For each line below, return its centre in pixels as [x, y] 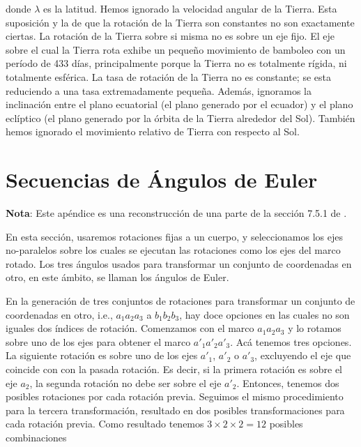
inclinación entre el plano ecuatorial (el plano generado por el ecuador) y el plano [179, 104]
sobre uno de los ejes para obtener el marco [98, 341]
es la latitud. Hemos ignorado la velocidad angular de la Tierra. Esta [190, 8]
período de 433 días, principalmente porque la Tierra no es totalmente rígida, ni [176, 63]
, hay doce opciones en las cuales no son [264, 314]
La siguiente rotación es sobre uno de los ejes [102, 355]
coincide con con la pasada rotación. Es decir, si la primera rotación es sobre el [174, 369]
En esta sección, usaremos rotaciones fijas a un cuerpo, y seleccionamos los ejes [174, 236]
